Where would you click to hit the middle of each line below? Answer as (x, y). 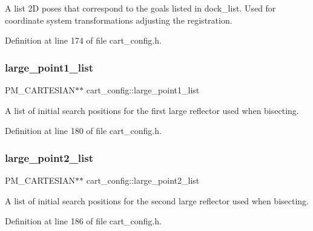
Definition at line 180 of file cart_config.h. (83, 131)
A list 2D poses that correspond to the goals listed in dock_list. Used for (140, 8)
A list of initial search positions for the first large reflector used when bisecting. (152, 110)
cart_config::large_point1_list (143, 90)
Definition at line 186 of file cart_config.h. (83, 221)
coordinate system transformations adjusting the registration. (119, 20)
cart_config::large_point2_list (143, 180)
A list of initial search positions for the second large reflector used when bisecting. (157, 200)
